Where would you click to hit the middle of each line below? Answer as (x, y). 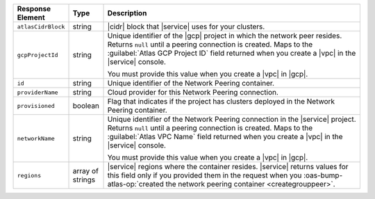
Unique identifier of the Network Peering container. (191, 83)
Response (34, 9)
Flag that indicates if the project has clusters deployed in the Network (221, 101)
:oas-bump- (323, 175)
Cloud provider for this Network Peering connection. (193, 92)
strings (84, 180)
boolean (86, 106)
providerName (37, 92)
